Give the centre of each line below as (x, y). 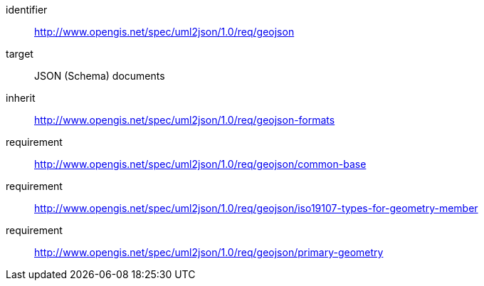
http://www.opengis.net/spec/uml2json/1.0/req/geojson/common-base (200, 164)
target (20, 54)
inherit (21, 98)
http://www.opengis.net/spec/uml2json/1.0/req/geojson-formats (185, 120)
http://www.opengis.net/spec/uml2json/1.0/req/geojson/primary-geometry (209, 252)
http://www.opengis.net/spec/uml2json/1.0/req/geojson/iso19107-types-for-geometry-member (256, 208)
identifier (27, 10)
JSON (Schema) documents (100, 76)
